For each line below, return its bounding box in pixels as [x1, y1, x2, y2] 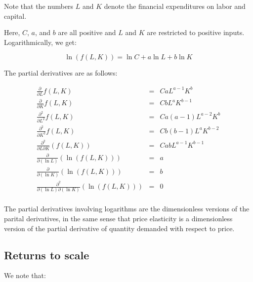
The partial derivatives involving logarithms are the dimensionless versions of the [4, 203, 250, 214]
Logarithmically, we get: [4, 37, 77, 47]
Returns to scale [4, 247, 89, 262]
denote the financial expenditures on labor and [104, 1, 246, 11]
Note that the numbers [4, 1, 74, 11]
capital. [4, 10, 27, 21]
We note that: [4, 270, 46, 281]
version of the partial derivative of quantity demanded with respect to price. [4, 223, 235, 233]
